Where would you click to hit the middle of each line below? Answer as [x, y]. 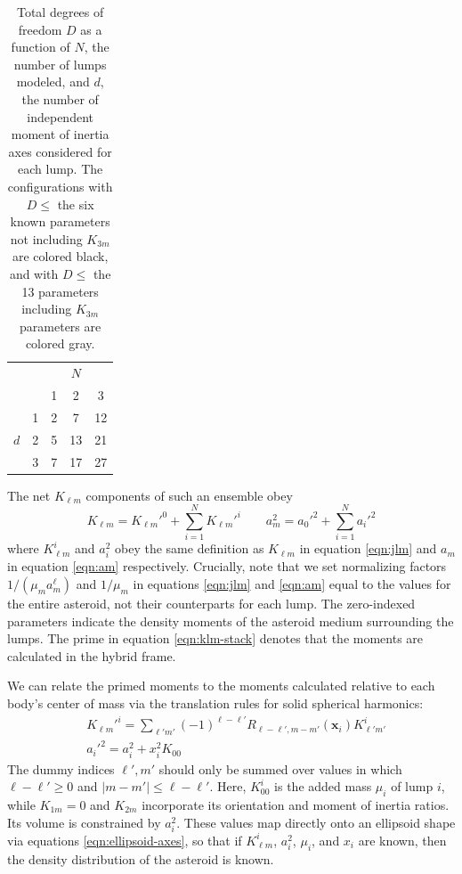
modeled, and [53, 82]
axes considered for [60, 151]
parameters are [61, 326]
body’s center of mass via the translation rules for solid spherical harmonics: [215, 703]
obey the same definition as [190, 548]
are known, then [402, 840]
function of [41, 47]
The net [29, 495]
